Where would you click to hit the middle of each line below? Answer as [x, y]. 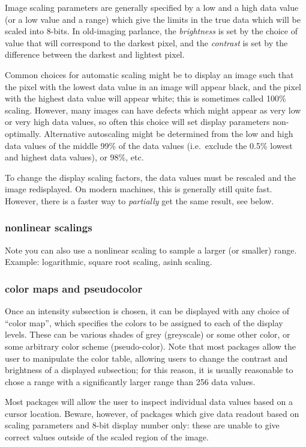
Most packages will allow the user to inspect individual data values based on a [149, 402]
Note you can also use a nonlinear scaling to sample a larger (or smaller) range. [151, 250]
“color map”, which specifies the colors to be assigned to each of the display [144, 322]
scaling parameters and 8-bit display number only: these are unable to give [142, 425]
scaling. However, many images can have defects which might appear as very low [153, 110]
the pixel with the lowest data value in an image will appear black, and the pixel [153, 86]
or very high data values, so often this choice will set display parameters [137, 122]
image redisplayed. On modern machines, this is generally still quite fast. [139, 189]
